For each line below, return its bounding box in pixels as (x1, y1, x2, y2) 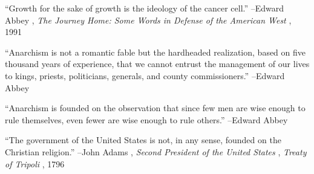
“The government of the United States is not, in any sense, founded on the (5, 134, 281, 146)
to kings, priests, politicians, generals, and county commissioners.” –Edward (5, 69, 285, 82)
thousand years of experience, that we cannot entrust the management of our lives (5, 57, 310, 70)
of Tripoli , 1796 (5, 157, 65, 170)
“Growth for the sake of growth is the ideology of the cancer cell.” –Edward (5, 2, 284, 14)
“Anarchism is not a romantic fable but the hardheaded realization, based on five (5, 45, 306, 58)
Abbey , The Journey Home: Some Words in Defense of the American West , (5, 13, 292, 26)
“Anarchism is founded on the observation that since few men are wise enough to (5, 101, 306, 114)
